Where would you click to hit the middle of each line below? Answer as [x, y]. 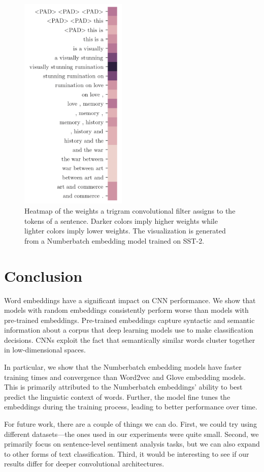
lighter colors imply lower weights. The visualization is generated [125, 231]
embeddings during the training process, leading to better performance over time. [131, 407]
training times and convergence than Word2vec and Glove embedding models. [125, 377]
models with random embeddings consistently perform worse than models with [126, 310]
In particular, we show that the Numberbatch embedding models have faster [123, 367]
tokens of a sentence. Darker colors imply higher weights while [121, 220]
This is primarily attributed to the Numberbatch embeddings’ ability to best [123, 387]
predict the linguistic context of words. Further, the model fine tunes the [117, 396]
